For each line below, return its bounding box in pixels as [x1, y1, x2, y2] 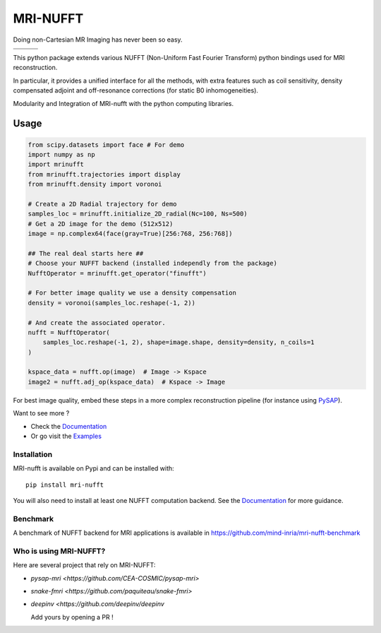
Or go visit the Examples [30, 432, 102, 441]
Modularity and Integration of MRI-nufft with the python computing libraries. [13, 99, 234, 107]
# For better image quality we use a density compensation [28, 289, 236, 297]
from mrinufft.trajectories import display [28, 170, 181, 178]
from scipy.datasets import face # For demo [28, 141, 185, 148]
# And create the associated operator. [28, 319, 166, 326]
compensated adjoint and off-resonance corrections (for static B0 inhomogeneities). [13, 86, 259, 95]
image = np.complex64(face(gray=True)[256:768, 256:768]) [28, 230, 233, 238]
